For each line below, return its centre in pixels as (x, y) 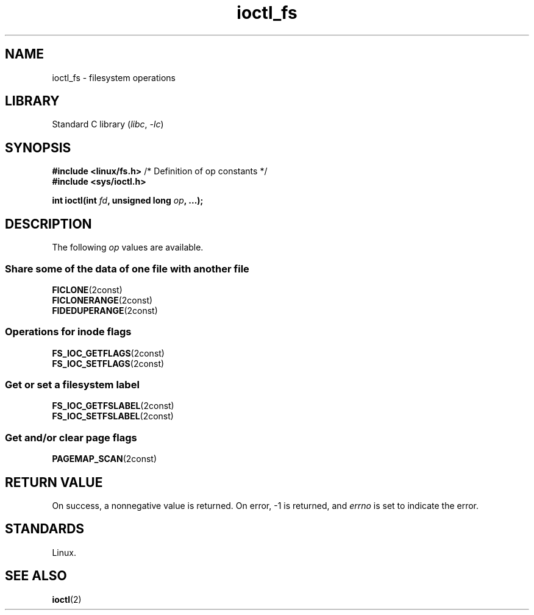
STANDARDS (45, 529)
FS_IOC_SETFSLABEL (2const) (113, 416)
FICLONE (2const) (87, 290)
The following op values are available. (128, 247)
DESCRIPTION (48, 224)
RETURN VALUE (54, 482)
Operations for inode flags (68, 332)
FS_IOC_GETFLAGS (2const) (108, 353)
